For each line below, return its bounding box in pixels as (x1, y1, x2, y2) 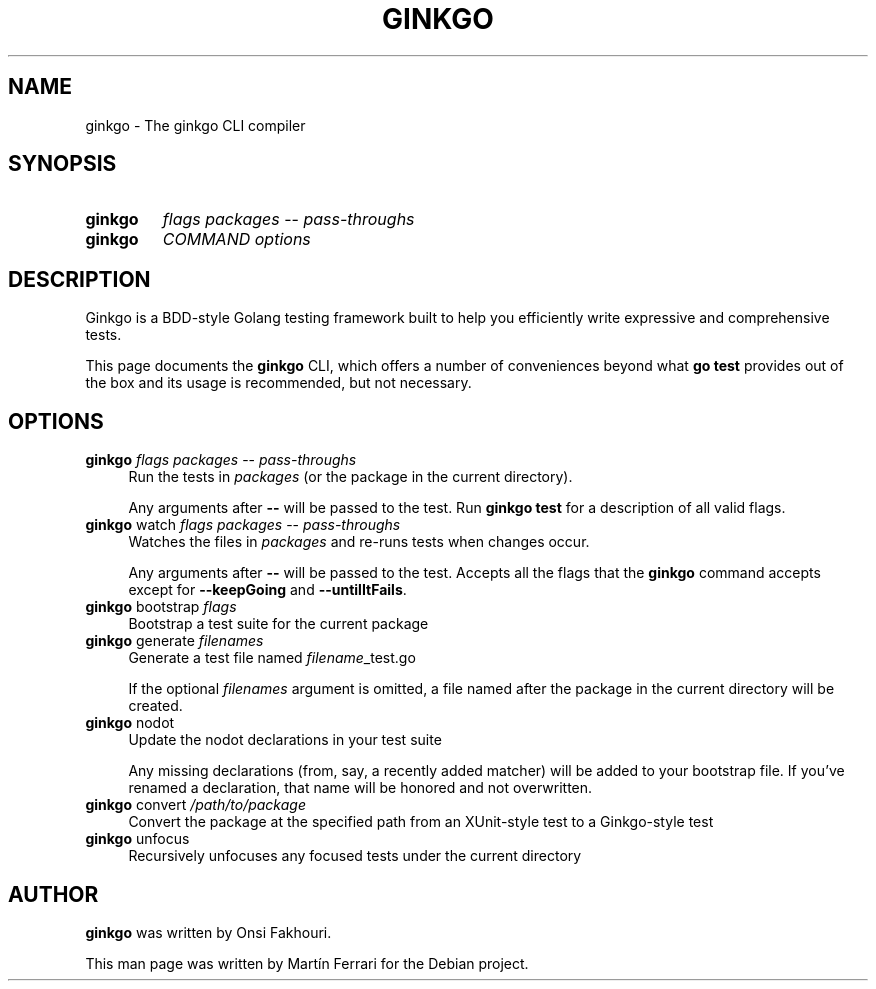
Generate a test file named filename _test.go (128, 649, 416, 667)
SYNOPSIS (8, 151, 117, 177)
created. (128, 697, 183, 715)
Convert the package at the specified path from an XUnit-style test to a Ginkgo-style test (128, 813, 714, 831)
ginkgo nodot (85, 714, 175, 732)
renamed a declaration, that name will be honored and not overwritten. (128, 779, 593, 797)
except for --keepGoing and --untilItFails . (128, 581, 407, 599)
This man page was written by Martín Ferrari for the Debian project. (85, 954, 529, 972)
